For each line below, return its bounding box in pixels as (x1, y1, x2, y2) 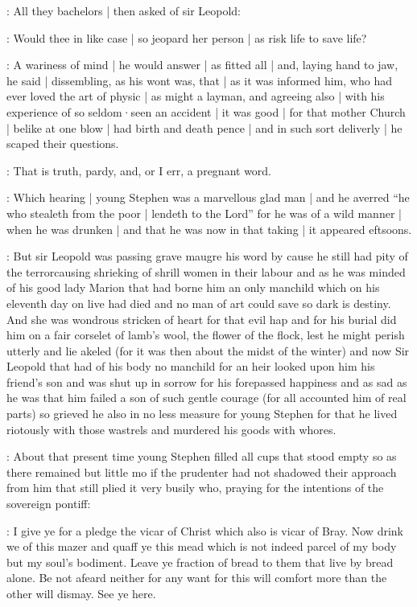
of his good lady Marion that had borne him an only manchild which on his (6, 279, 380, 296)
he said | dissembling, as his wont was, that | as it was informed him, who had (6, 72, 392, 88)
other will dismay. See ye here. (6, 585, 156, 601)
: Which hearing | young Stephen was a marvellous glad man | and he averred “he (6, 189, 410, 206)
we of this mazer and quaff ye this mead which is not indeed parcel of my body (6, 538, 397, 555)
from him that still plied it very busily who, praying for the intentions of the (6, 479, 384, 496)
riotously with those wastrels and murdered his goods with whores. (6, 420, 336, 437)
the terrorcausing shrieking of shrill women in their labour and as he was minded (6, 263, 406, 280)
